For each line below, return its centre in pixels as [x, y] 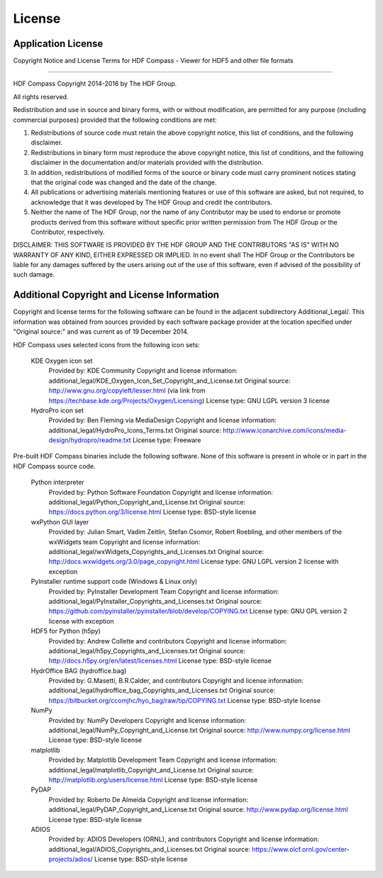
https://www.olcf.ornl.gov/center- [301, 849]
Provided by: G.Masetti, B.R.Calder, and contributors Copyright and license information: [176, 681]
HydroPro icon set [57, 410]
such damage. [34, 275]
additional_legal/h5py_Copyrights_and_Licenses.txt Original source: [147, 651]
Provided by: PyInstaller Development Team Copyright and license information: [164, 591]
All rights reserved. [41, 96]
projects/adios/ [71, 859]
